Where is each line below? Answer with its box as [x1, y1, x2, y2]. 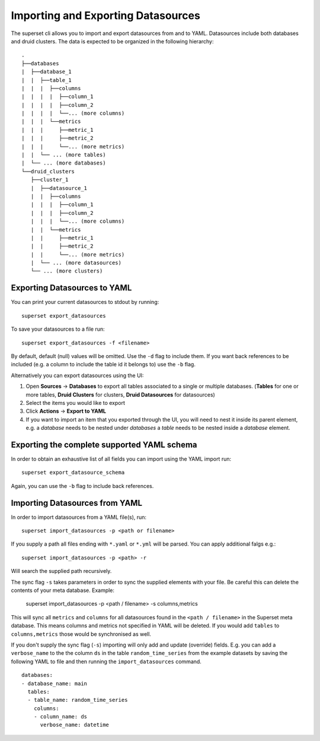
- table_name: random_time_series [27, 696, 128, 704]
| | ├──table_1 [21, 77, 72, 83]
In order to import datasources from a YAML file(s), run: [11, 514, 147, 521]
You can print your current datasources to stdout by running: [11, 299, 159, 306]
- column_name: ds [33, 713, 88, 720]
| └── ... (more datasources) [30, 259, 121, 267]
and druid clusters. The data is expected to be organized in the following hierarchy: [11, 37, 214, 45]
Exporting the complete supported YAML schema [11, 439, 198, 449]
